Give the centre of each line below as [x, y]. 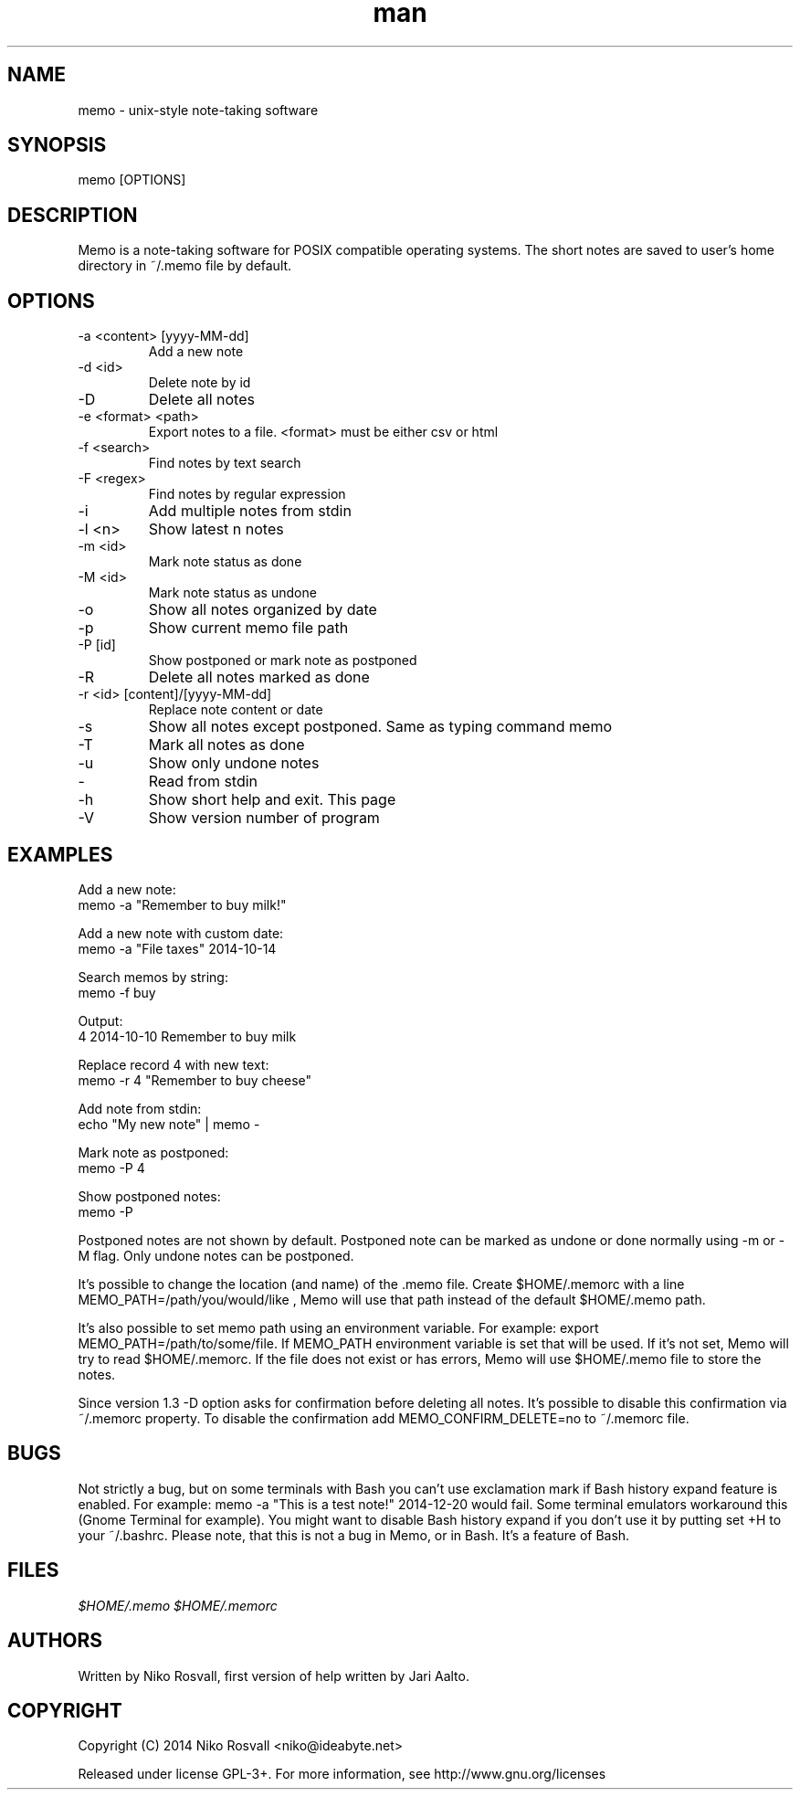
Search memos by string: [153, 977]
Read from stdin [203, 782]
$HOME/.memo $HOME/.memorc [178, 1605]
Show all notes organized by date [263, 610]
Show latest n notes [216, 529]
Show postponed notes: [149, 1196]
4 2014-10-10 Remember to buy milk [187, 1036]
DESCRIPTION [73, 215]
